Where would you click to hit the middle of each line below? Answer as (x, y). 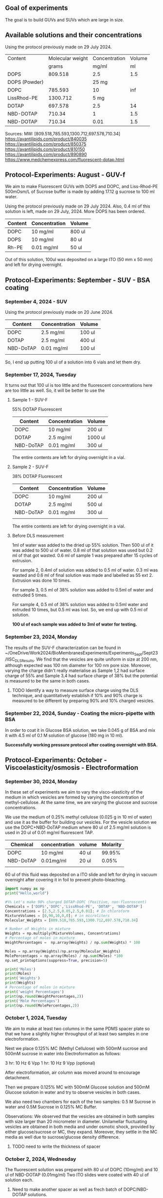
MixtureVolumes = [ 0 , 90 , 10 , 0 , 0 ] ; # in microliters (57, 915)
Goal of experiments (36, 8)
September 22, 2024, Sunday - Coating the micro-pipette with (80, 713)
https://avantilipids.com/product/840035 (46, 139)
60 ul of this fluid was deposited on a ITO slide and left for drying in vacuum (81, 875)
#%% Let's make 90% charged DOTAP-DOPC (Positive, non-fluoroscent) (76, 902)
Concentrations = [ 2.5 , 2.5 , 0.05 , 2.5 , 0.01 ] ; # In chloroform (67, 911)
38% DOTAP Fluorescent (37, 476)
